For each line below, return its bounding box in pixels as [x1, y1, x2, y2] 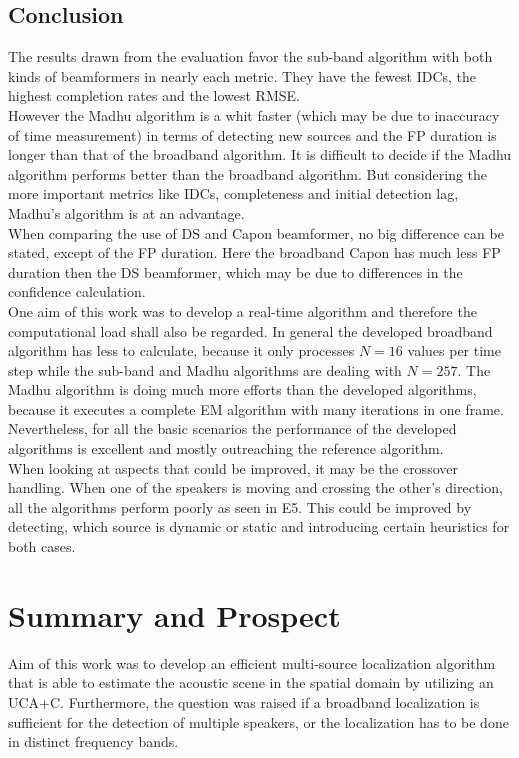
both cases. [8, 536, 76, 557]
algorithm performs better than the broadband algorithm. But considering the [8, 163, 488, 184]
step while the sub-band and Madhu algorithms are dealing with [8, 359, 402, 380]
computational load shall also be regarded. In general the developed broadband [8, 320, 493, 341]
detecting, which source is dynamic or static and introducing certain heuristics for [8, 516, 510, 537]
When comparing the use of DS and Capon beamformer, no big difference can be [8, 222, 504, 243]
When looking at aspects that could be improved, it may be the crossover [8, 457, 458, 478]
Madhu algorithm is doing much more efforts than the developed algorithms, [8, 379, 477, 400]
